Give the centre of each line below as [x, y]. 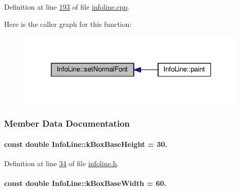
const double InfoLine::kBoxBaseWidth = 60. [85, 183]
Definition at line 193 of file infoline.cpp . [67, 7]
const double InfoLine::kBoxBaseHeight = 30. [86, 144]
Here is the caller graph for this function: [68, 24]
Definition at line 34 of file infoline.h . [62, 163]
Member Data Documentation [67, 123]
